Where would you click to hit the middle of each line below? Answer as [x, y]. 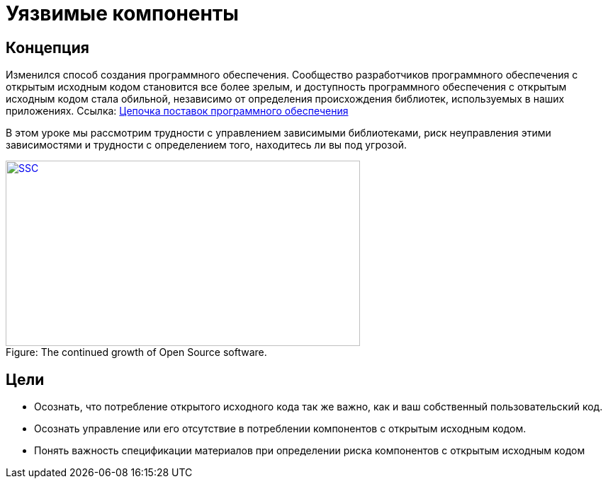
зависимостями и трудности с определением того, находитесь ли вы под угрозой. [206, 145]
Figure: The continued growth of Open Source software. [136, 352]
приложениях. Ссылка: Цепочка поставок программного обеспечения [177, 111]
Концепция [47, 47]
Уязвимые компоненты [122, 13]
